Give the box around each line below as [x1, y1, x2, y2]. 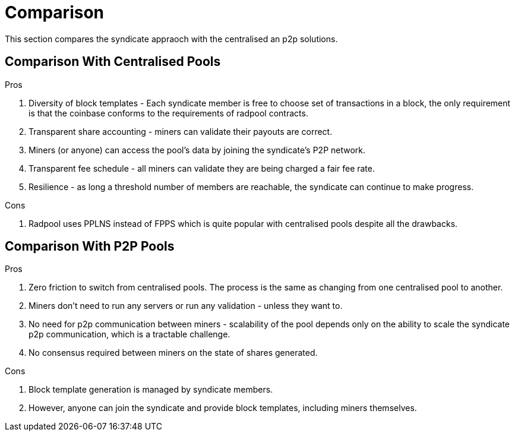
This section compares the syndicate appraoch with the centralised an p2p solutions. [5, 33, 338, 44]
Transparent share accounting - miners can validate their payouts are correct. [29, 126, 333, 137]
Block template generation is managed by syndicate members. [29, 384, 273, 395]
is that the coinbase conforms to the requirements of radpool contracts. [29, 108, 308, 118]
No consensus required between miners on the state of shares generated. [29, 347, 318, 358]
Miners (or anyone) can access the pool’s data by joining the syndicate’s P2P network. [29, 144, 366, 155]
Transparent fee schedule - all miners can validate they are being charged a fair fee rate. [29, 163, 375, 173]
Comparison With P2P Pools [5, 239, 175, 254]
